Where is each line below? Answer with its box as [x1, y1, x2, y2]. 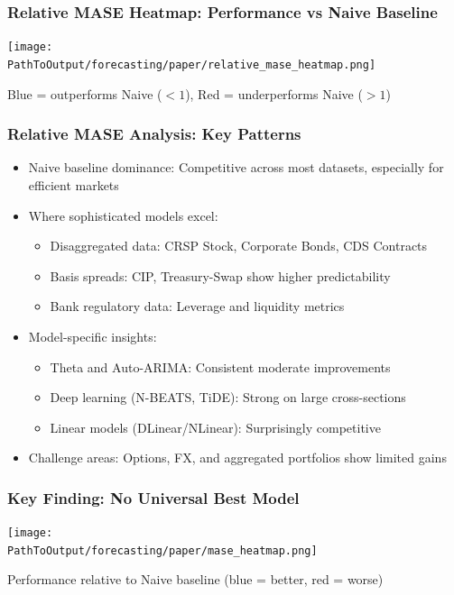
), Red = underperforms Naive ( [185, 84, 363, 103]
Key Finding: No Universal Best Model [7, 486, 300, 508]
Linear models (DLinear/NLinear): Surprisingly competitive [50, 417, 381, 436]
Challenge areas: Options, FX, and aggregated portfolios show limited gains [28, 448, 447, 467]
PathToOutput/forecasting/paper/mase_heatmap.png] [7, 544, 318, 557]
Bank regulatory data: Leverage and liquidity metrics [50, 297, 345, 316]
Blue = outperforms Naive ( [7, 84, 162, 103]
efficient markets [28, 175, 119, 194]
